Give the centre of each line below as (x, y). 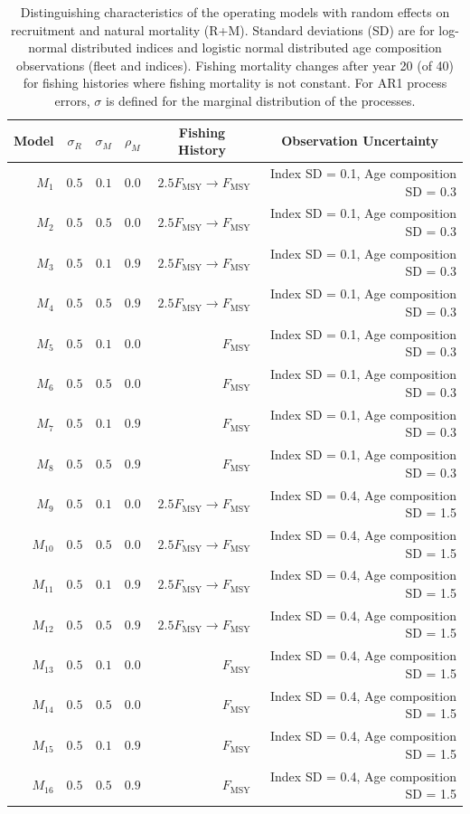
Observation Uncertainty (360, 141)
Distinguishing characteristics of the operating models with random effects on (235, 12)
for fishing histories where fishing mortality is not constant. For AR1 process (235, 83)
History (202, 150)
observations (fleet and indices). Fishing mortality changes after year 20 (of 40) (235, 65)
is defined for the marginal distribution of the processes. (261, 100)
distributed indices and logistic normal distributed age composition (256, 47)
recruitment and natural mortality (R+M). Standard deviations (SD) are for (223, 29)
